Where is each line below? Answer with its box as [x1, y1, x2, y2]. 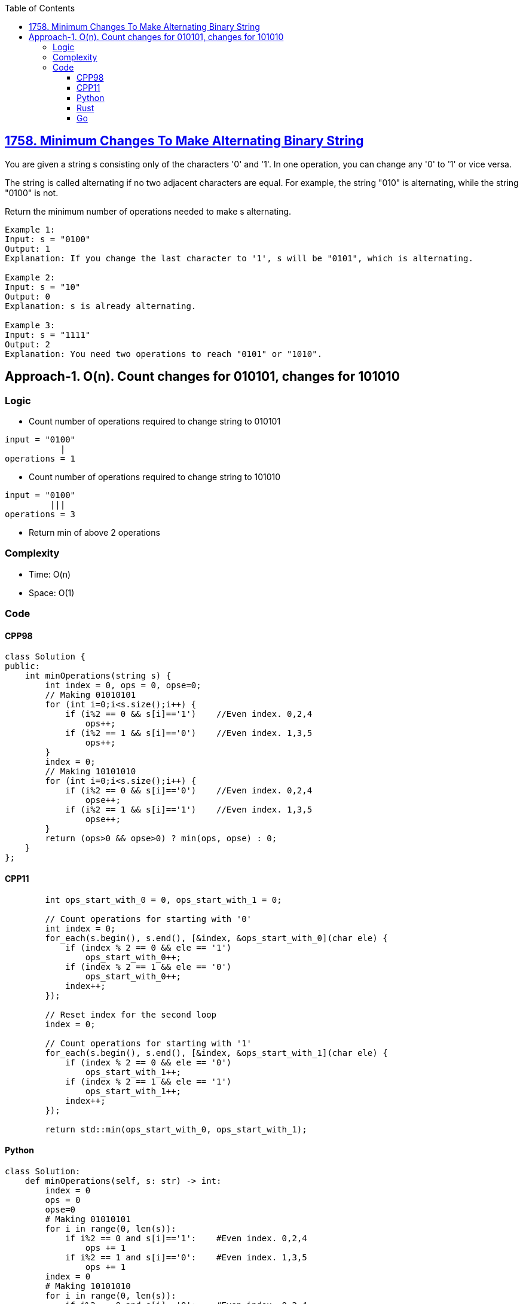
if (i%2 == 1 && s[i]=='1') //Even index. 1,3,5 [65, 805, 313, 815]
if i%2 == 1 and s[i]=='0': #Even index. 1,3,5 [65, 1252, 307, 1262]
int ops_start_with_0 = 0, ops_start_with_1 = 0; [45, 894, 282, 905]
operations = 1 [5, 454, 76, 464]
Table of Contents [5, 3, 75, 13]
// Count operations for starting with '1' [45, 1038, 252, 1048]
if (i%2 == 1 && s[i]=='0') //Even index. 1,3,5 [65, 728, 313, 738]
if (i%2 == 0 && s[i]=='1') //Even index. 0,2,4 [65, 709, 313, 719]
